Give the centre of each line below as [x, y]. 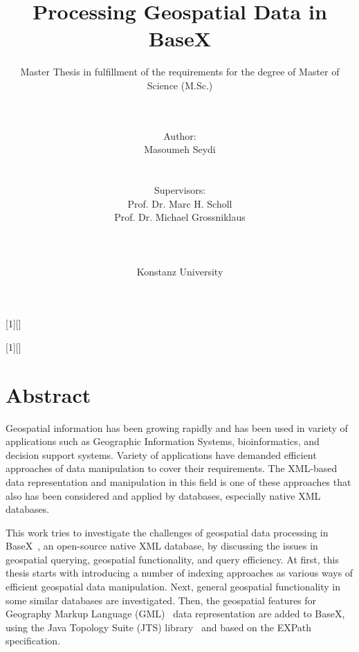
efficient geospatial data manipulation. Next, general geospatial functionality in [173, 587]
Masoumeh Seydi [180, 149]
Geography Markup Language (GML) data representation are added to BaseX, [175, 614]
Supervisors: [180, 190]
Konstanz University [180, 271]
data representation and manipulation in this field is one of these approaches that [178, 481]
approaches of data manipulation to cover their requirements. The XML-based [172, 468]
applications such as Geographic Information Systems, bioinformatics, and [163, 441]
